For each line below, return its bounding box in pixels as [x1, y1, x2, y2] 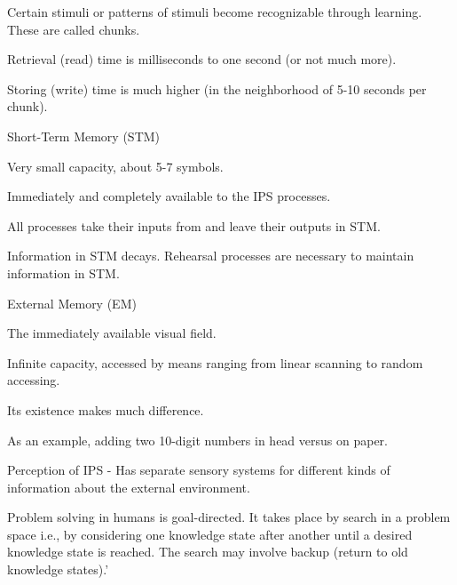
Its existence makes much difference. [7, 400, 204, 419]
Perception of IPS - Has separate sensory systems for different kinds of [7, 461, 390, 479]
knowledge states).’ [7, 560, 109, 579]
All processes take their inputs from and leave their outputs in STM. [7, 216, 381, 235]
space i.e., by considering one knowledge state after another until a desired [7, 525, 413, 543]
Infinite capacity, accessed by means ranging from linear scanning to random [7, 353, 423, 372]
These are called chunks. [7, 20, 140, 38]
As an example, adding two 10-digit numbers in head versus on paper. [7, 430, 388, 449]
